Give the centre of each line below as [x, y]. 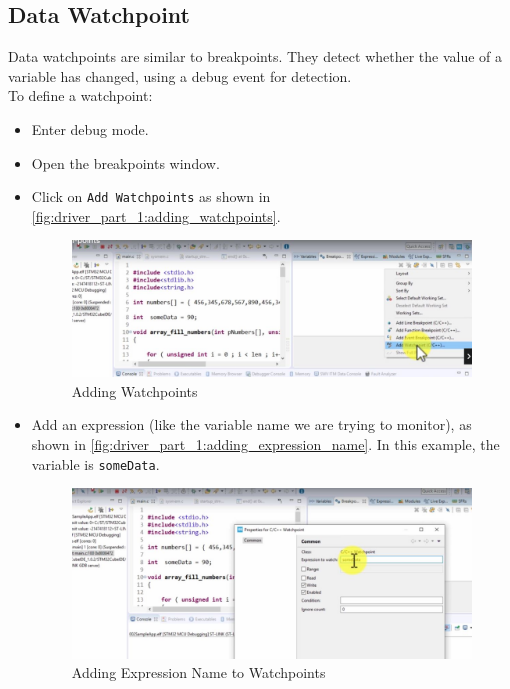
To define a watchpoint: [80, 95]
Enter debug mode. [90, 128]
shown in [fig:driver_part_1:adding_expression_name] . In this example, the [265, 443]
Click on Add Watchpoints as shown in [151, 196]
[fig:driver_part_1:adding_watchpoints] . [156, 215]
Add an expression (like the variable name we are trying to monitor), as [251, 424]
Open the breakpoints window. [125, 162]
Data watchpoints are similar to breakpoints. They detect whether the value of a [255, 56]
